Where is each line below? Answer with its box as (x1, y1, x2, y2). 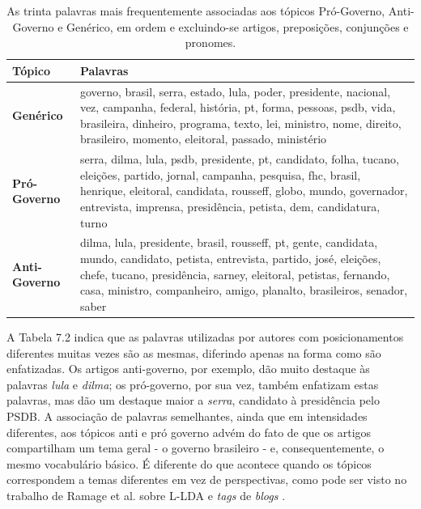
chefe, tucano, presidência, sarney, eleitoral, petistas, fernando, (79, 265, 390, 282)
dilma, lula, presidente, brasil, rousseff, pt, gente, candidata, (79, 234, 378, 251)
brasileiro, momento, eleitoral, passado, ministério (79, 130, 327, 147)
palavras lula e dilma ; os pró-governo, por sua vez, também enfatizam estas (6, 375, 379, 392)
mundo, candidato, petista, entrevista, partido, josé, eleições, (79, 250, 381, 267)
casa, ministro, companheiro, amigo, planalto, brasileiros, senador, (79, 282, 408, 299)
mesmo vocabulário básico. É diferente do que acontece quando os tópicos (6, 455, 372, 472)
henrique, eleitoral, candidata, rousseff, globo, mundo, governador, (79, 182, 408, 199)
